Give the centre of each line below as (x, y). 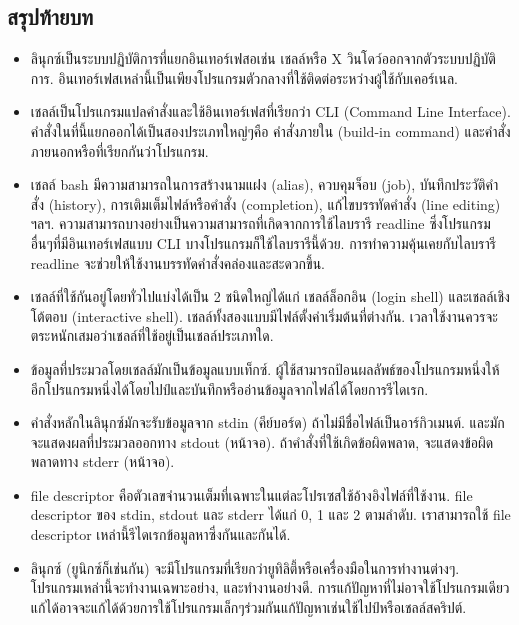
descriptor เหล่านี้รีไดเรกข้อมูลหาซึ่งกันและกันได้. (160, 534)
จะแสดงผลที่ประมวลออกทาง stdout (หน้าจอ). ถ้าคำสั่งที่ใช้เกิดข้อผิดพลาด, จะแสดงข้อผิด (262, 441)
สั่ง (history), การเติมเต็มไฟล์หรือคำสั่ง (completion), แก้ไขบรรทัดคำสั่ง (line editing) (265, 203)
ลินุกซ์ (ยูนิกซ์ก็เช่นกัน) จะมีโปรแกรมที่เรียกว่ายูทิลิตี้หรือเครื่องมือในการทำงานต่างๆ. (245, 567)
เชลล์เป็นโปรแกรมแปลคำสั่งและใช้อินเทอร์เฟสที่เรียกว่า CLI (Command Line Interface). (270, 111)
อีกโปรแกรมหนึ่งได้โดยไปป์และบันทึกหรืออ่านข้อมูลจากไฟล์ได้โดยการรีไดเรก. (229, 388)
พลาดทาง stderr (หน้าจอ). (102, 461)
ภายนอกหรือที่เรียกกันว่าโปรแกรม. (119, 150)
